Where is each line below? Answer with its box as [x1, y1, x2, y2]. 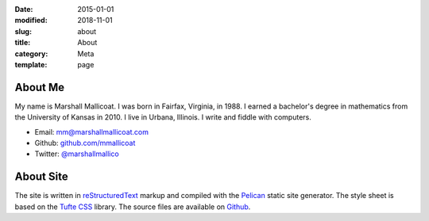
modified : [14, 16, 48, 25]
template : [14, 59, 48, 69]
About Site [14, 170, 68, 184]
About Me [14, 80, 65, 94]
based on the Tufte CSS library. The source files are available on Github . [14, 202, 251, 211]
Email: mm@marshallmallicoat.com [34, 127, 149, 136]
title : [14, 38, 31, 48]
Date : [14, 5, 33, 13]
